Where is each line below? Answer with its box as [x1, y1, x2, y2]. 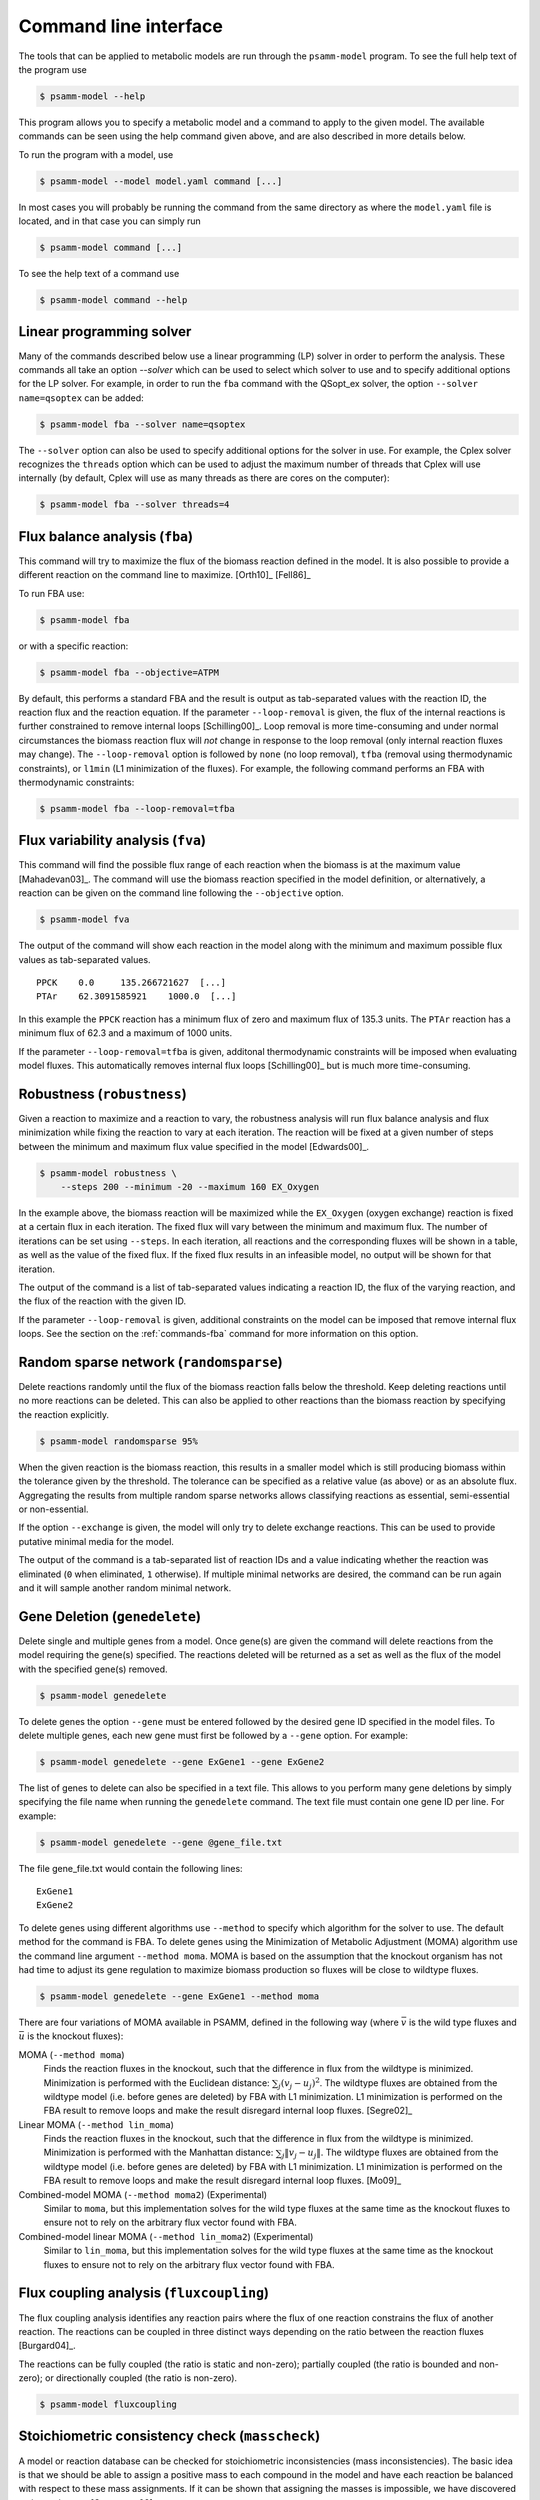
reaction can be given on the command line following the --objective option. [18, 887, 344, 899]
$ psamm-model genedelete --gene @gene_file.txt [39, 1836, 283, 1848]
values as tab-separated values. [18, 953, 151, 965]
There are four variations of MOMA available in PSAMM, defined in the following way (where [18, 2016, 399, 2028]
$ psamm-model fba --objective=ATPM [39, 666, 220, 678]
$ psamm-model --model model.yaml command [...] [39, 175, 283, 187]
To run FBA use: [18, 587, 85, 599]
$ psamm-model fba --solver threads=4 [39, 499, 230, 510]
